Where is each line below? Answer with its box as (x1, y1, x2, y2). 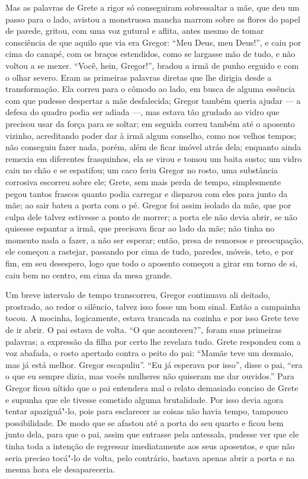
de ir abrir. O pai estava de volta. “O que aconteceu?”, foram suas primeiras (5, 323, 282, 336)
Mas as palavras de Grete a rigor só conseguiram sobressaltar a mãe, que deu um (5, 1, 300, 13)
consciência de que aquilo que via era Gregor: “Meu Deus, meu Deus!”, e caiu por (5, 36, 301, 48)
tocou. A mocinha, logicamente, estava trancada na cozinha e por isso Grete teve (5, 312, 299, 324)
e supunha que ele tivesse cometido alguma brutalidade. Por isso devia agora (5, 393, 284, 405)
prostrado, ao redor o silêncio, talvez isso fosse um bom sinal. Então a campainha (5, 300, 301, 312)
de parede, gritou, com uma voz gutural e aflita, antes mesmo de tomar (5, 24, 264, 37)
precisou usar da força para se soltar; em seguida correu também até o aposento (5, 117, 295, 129)
